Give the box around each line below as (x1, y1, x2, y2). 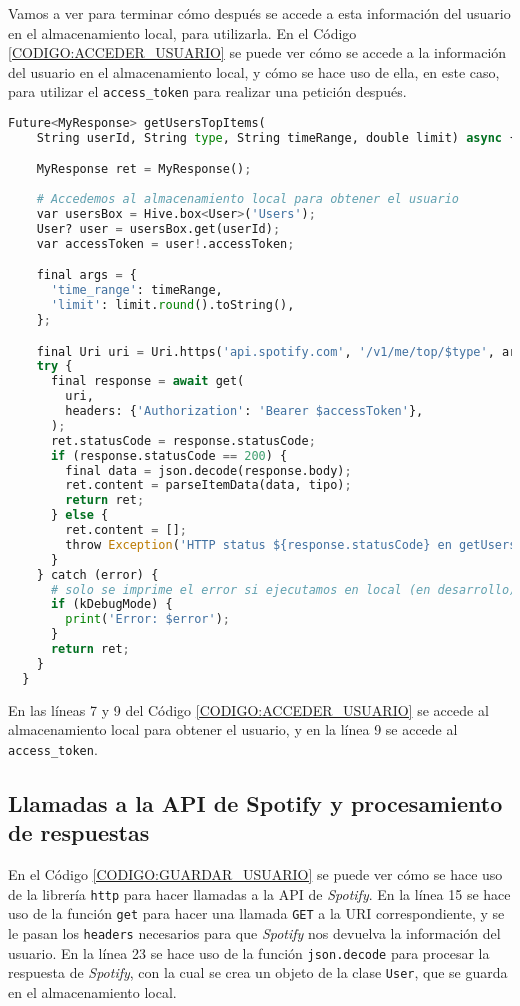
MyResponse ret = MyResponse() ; (36, 162, 252, 177)
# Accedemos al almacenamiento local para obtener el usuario (36, 192, 460, 207)
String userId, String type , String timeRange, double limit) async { (36, 130, 517, 145)
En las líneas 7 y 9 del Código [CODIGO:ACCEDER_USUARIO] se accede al (8, 699, 489, 720)
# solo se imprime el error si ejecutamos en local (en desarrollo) (50, 582, 517, 597)
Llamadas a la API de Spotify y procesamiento (8, 787, 503, 818)
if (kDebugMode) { (50, 597, 173, 612)
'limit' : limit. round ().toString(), (50, 298, 295, 313)
